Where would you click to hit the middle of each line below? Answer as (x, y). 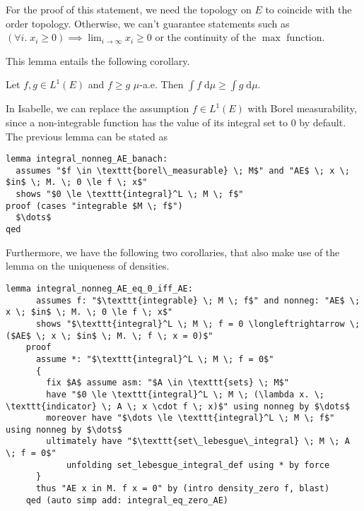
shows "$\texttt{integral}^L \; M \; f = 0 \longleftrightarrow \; (198, 324)
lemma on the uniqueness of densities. (88, 266)
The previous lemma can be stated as (87, 136)
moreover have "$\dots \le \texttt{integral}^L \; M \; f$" (190, 418)
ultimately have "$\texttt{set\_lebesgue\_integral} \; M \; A (198, 441)
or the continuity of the (206, 37)
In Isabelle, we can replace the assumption (98, 108)
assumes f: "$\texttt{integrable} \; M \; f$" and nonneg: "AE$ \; (198, 300)
